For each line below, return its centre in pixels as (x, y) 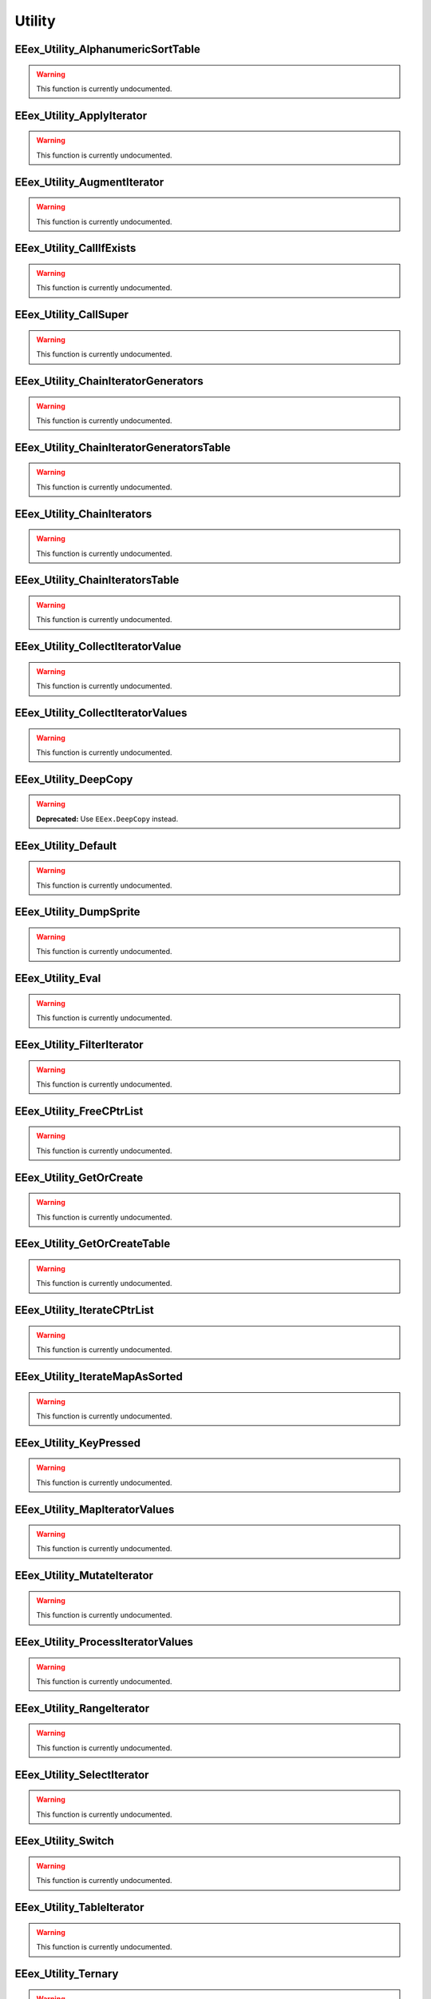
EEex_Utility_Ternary (67, 1974)
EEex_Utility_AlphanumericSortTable (108, 49)
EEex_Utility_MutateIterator (84, 1576)
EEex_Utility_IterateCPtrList (85, 1310)
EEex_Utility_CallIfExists (75, 248)
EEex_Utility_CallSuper (72, 315)
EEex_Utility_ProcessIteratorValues (104, 1642)
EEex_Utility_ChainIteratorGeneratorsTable (123, 447)
